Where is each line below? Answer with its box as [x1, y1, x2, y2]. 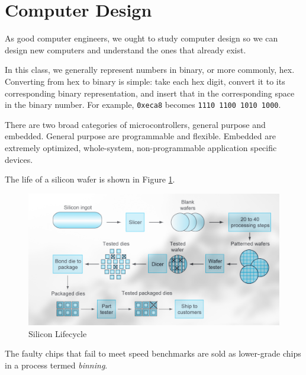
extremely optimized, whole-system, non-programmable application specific [5, 141, 277, 153]
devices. [5, 153, 33, 165]
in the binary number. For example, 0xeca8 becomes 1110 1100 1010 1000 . [5, 98, 281, 111]
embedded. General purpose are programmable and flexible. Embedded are [5, 130, 276, 142]
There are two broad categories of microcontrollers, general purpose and [5, 118, 266, 130]
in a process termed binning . [5, 358, 108, 371]
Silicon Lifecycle [28, 327, 87, 339]
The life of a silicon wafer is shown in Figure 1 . [5, 173, 175, 185]
